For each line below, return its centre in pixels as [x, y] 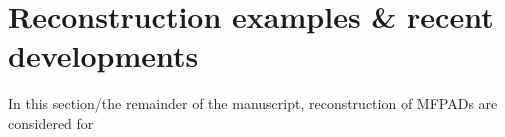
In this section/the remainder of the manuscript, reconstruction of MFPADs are [253, 103]
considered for [51, 122]
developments [103, 55]
